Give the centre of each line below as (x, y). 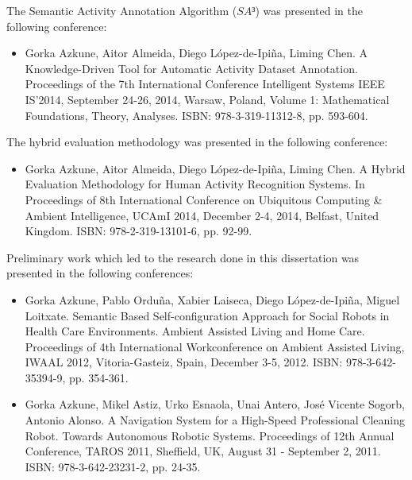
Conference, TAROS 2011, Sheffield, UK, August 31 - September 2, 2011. (203, 451)
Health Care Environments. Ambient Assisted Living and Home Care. (195, 331)
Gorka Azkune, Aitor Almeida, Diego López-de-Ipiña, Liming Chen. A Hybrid (215, 168)
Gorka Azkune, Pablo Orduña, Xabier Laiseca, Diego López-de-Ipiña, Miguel (212, 299)
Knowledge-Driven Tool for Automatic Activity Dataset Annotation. (191, 68)
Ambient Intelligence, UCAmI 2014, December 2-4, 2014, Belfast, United (202, 215)
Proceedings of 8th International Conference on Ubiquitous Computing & (204, 199)
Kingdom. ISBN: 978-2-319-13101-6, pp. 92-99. (139, 231)
